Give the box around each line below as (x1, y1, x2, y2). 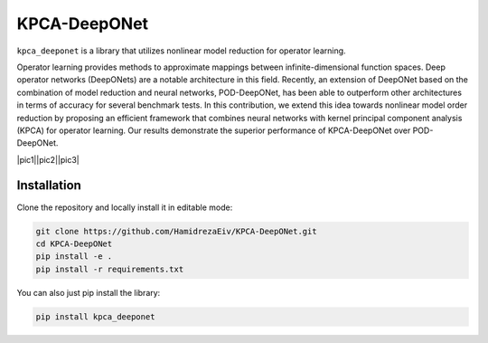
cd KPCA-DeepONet (35, 238, 113, 249)
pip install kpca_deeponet (35, 311, 155, 321)
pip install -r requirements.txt (35, 263, 184, 274)
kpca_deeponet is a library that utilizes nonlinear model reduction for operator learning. (16, 45, 347, 56)
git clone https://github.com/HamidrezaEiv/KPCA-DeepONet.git (35, 226, 317, 236)
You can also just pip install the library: (16, 287, 161, 298)
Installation (16, 177, 81, 194)
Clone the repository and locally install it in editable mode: (16, 202, 233, 213)
